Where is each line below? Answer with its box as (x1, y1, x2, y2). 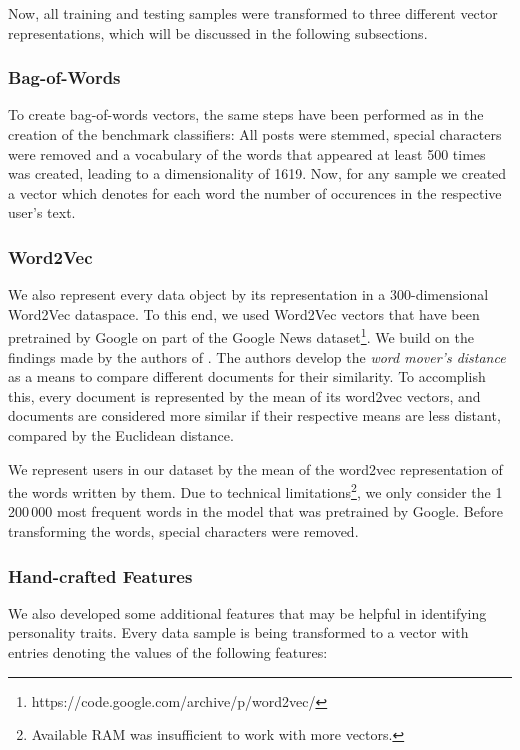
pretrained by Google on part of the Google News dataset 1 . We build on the (8, 324, 475, 348)
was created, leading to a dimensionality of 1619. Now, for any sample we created (8, 163, 507, 184)
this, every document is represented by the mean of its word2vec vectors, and (8, 385, 481, 406)
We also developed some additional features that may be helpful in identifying (8, 602, 487, 623)
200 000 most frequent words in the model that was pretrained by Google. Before (8, 501, 503, 522)
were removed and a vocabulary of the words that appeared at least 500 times (8, 143, 486, 164)
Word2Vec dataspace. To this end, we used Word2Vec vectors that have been (8, 303, 480, 324)
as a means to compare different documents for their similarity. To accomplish (8, 366, 486, 387)
